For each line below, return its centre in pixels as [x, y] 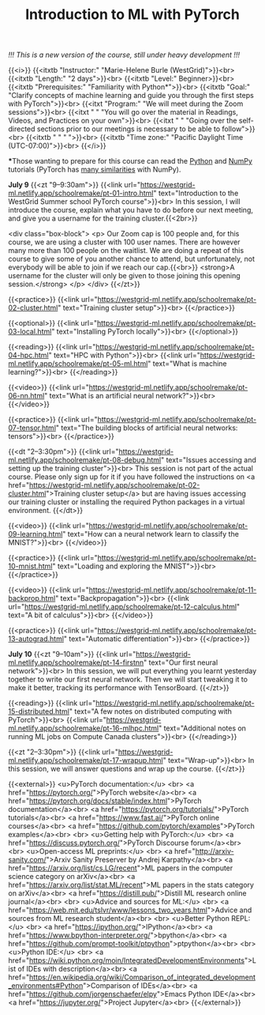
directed [22, 129]
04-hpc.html [28, 355]
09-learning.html [35, 534]
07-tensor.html [32, 428]
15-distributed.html [39, 711]
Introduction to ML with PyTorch [132, 15]
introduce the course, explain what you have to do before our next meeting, [131, 210]
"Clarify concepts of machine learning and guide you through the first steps [131, 96]
